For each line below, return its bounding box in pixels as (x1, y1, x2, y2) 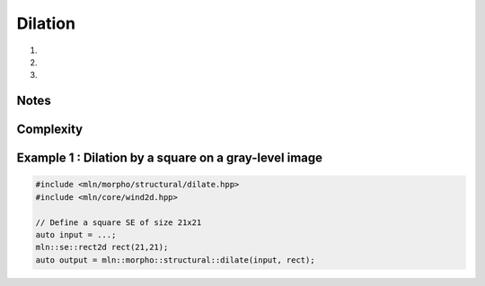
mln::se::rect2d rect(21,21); (35, 242, 169, 253)
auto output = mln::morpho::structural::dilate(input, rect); (35, 255, 315, 264)
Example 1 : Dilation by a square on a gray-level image (16, 151, 323, 166)
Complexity (16, 122, 84, 137)
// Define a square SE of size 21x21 (35, 217, 202, 228)
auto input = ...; (35, 230, 117, 239)
